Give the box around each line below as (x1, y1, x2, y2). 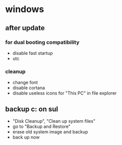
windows (5, 4, 44, 15)
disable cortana (12, 85, 45, 91)
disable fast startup (12, 50, 53, 56)
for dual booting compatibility (5, 39, 80, 46)
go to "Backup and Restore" (12, 123, 71, 129)
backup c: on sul (5, 105, 58, 113)
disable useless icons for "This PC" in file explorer (12, 90, 117, 96)
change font (12, 80, 38, 86)
